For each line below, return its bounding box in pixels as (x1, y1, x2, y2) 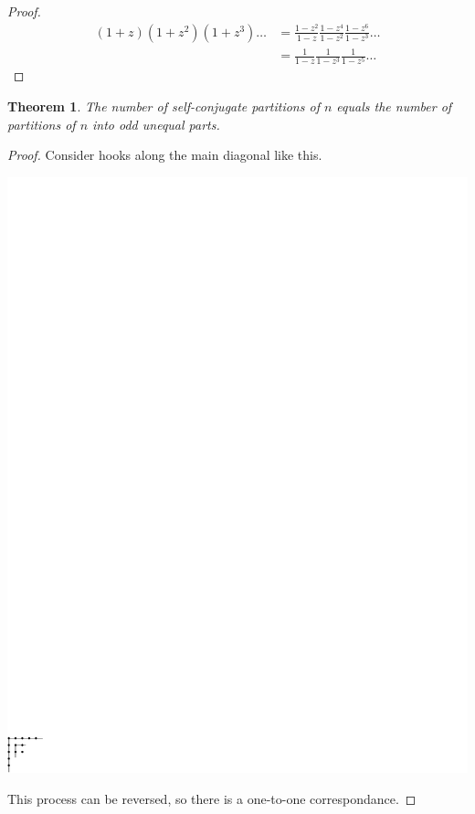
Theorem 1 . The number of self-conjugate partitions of (7, 96, 320, 115)
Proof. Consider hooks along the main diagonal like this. (7, 145, 322, 164)
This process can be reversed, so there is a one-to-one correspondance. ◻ (7, 788, 417, 808)
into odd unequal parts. (92, 114, 220, 133)
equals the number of (336, 96, 452, 115)
